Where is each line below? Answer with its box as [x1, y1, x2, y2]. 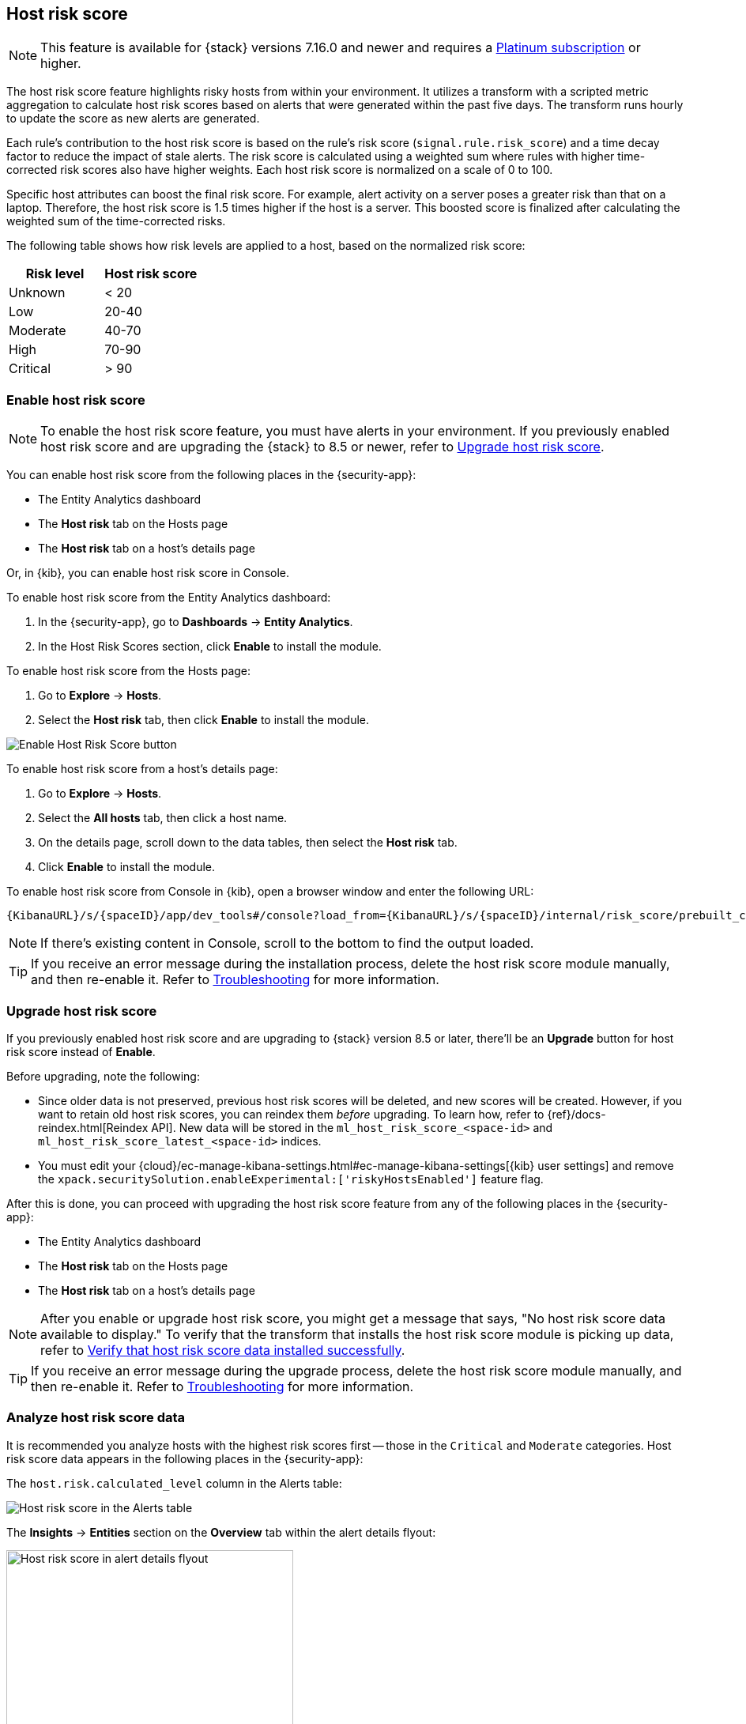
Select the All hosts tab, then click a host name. [38, 811, 288, 825]
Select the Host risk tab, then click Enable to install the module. [38, 713, 370, 727]
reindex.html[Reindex [38, 1120, 149, 1134]
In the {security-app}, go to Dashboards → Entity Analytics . [38, 615, 353, 629]
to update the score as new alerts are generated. [6, 111, 260, 126]
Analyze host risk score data [6, 1409, 186, 1426]
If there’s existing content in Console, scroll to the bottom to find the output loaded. [40, 935, 534, 952]
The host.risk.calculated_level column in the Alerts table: [6, 1476, 342, 1490]
